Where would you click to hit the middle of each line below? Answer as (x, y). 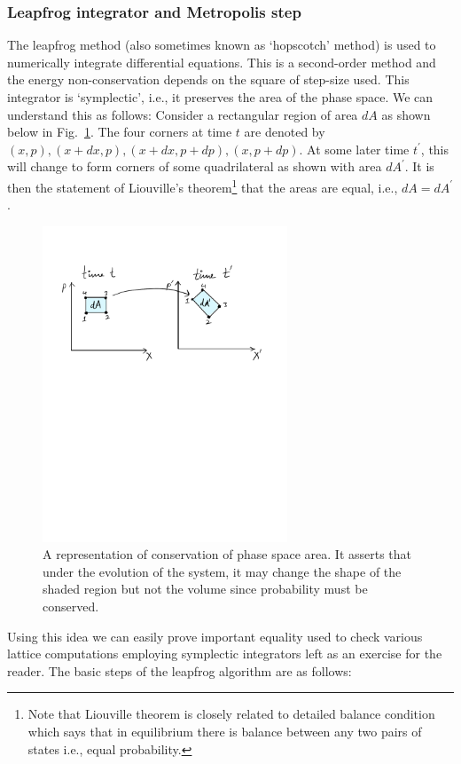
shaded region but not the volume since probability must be (205, 589)
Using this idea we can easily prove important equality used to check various (215, 636)
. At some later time (354, 149)
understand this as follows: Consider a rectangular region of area (183, 114)
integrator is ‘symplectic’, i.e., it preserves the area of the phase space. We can (220, 97)
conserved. (71, 606)
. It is (419, 166)
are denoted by (285, 132)
